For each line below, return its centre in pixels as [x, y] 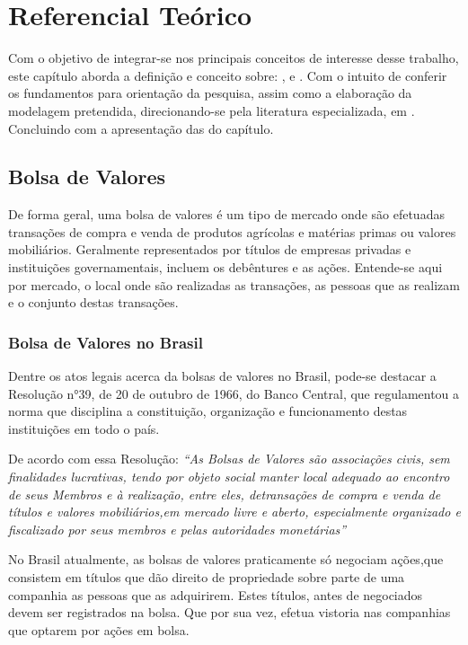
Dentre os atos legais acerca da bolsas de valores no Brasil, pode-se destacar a [222, 376]
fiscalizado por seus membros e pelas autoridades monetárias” [177, 529]
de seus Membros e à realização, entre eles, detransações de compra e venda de [225, 494]
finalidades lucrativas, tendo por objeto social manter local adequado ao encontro [229, 477]
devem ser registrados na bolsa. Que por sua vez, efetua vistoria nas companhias [230, 612]
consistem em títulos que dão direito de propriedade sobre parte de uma [207, 577]
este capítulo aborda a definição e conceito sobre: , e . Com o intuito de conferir [228, 75]
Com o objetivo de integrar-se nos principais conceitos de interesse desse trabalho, [234, 58]
